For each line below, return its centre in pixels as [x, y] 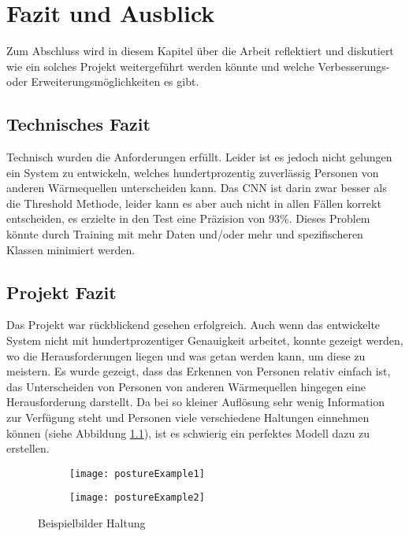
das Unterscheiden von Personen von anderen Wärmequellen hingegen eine [186, 386]
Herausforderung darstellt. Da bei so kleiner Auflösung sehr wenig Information [196, 402]
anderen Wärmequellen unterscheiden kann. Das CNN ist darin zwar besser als [197, 188]
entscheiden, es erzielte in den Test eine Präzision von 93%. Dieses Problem [188, 218]
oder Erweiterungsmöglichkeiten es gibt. [103, 81]
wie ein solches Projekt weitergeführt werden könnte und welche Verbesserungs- [198, 66]
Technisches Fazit [78, 124]
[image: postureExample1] [137, 473]
